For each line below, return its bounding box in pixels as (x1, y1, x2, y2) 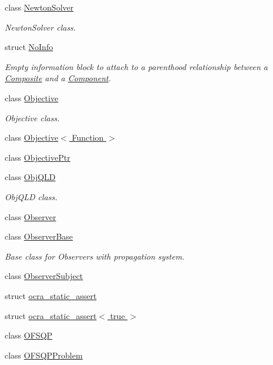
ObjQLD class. (5, 190, 58, 203)
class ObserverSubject (5, 270, 83, 282)
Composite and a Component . (5, 72, 112, 84)
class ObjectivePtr (5, 151, 70, 163)
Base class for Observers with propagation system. (5, 250, 185, 262)
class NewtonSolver (5, 1, 74, 13)
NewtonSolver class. (5, 21, 76, 33)
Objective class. (5, 111, 60, 124)
